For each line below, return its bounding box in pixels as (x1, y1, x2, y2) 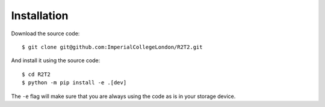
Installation (11, 9, 69, 22)
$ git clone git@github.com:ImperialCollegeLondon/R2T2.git (22, 44, 203, 50)
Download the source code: (11, 30, 80, 37)
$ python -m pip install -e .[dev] (22, 80, 127, 86)
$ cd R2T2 (22, 71, 51, 78)
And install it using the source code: (11, 57, 101, 64)
